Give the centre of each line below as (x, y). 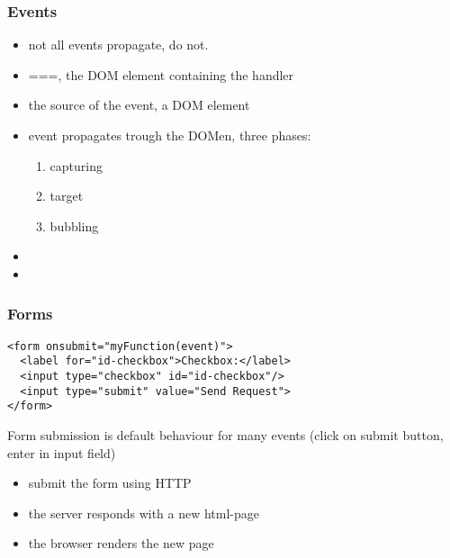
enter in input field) (62, 452)
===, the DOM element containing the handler (161, 74)
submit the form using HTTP (110, 483)
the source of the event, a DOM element (139, 105)
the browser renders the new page (121, 543)
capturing (76, 165)
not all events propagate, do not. (118, 45)
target (67, 196)
